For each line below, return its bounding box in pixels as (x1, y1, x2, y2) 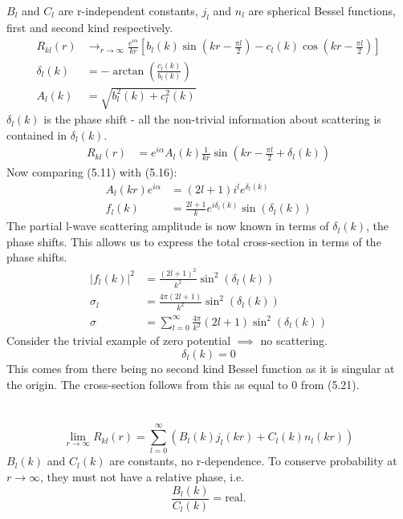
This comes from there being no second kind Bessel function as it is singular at (6, 359, 395, 376)
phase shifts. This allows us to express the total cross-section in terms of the (6, 233, 381, 249)
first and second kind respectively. (6, 18, 173, 35)
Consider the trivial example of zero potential (6, 332, 231, 349)
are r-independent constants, (58, 2, 198, 18)
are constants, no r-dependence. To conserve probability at (109, 452, 397, 469)
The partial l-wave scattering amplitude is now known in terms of (6, 217, 329, 234)
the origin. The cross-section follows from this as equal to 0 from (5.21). (6, 375, 360, 392)
